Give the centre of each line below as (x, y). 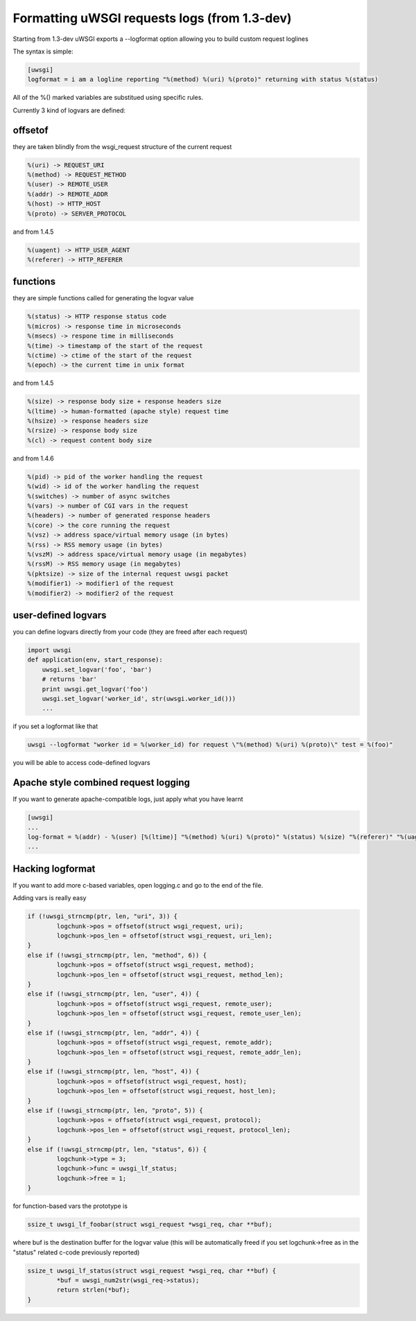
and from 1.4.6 (34, 458)
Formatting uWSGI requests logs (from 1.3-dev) (152, 18)
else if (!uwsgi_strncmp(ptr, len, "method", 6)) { (117, 955)
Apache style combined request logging (102, 783)
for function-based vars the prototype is (70, 1206)
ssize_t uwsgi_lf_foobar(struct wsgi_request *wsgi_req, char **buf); (150, 1225)
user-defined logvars (60, 615)
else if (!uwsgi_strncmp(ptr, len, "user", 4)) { (113, 994)
